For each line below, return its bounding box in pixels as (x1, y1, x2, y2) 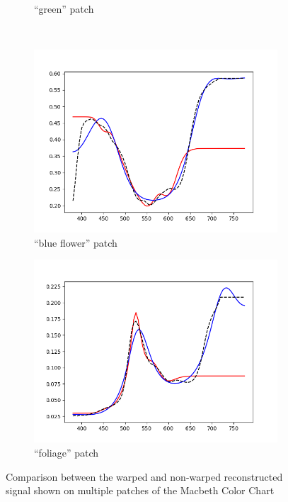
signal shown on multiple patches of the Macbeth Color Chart (6, 483, 275, 498)
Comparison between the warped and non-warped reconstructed (6, 469, 283, 484)
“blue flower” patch (34, 235, 117, 250)
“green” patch (34, 1, 94, 16)
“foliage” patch (34, 445, 98, 459)
